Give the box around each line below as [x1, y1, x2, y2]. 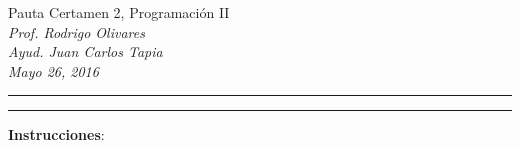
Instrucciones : [8, 124, 105, 145]
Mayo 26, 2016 [8, 60, 99, 81]
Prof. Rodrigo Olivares [8, 21, 145, 42]
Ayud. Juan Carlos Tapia [8, 41, 163, 62]
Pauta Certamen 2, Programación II [8, 2, 230, 22]
